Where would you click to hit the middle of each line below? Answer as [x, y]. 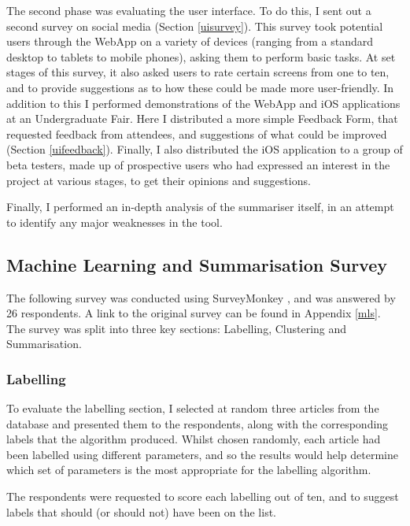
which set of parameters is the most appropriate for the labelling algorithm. [189, 470]
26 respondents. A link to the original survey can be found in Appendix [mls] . [194, 313]
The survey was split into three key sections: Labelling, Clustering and [177, 328]
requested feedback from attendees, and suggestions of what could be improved [197, 133]
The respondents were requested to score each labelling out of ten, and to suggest [203, 496]
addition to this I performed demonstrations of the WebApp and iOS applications [203, 103]
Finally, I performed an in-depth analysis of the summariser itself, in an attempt [200, 207]
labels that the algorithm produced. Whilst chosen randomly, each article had [194, 439]
